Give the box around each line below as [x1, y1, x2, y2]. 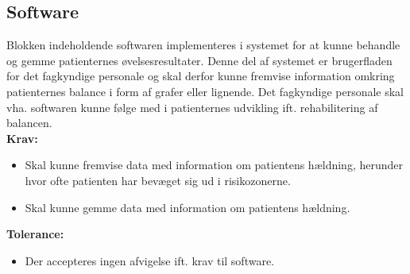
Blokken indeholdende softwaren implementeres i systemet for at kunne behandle [6, 37, 400, 53]
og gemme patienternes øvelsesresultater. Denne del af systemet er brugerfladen [6, 52, 393, 68]
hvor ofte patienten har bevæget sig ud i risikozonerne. [25, 172, 291, 188]
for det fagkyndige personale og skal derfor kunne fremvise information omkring [6, 68, 395, 84]
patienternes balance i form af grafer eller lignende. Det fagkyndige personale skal [6, 83, 404, 99]
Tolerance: [6, 226, 64, 242]
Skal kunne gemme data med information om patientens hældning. [25, 199, 350, 215]
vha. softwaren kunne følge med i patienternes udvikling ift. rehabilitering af [6, 98, 378, 115]
